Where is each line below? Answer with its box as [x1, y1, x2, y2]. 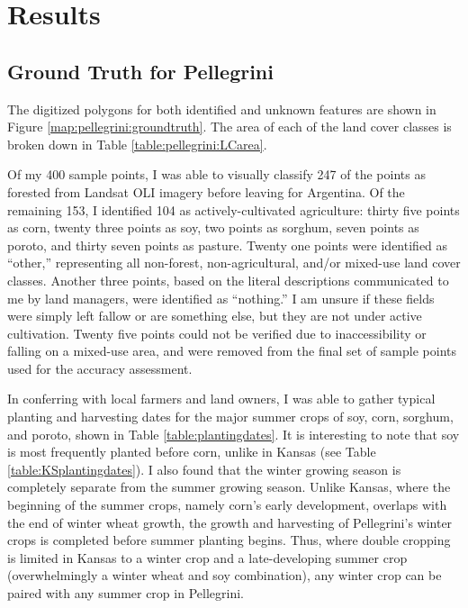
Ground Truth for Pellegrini [7, 57, 274, 85]
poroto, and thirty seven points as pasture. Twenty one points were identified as [7, 235, 448, 254]
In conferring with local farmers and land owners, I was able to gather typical [7, 389, 436, 408]
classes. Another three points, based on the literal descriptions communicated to [7, 270, 449, 289]
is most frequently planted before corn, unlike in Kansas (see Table [7, 442, 376, 461]
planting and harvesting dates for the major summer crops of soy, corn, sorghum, [7, 407, 454, 426]
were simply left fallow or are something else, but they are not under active [7, 306, 422, 325]
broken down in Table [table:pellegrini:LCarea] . [7, 134, 267, 153]
